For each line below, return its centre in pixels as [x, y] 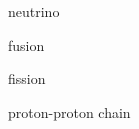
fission [27, 78]
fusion [26, 44]
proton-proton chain [69, 111]
